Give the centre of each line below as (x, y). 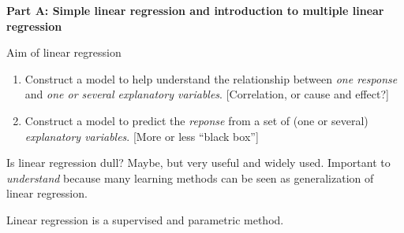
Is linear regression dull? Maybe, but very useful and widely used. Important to (198, 163)
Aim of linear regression (64, 52)
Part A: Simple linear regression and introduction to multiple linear (195, 10)
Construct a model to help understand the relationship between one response (211, 78)
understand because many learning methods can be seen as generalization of (190, 178)
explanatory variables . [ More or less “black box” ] (142, 136)
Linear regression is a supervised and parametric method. (145, 219)
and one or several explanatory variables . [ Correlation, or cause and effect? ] (207, 94)
